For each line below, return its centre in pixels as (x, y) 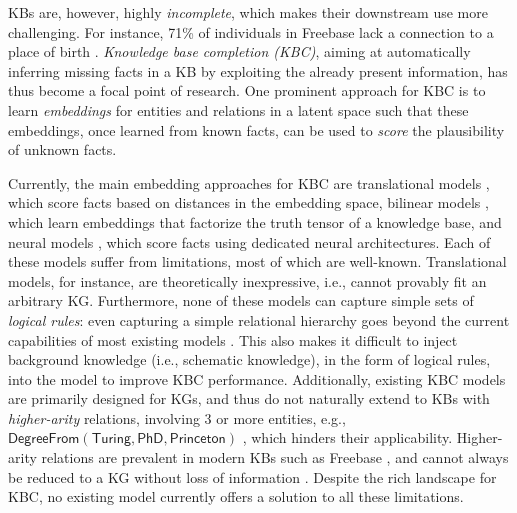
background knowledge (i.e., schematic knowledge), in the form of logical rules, (249, 359)
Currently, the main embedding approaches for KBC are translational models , (249, 182)
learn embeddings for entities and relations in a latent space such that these (238, 109)
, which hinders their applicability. (347, 437)
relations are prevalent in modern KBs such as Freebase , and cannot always (275, 457)
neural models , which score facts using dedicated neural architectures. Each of (249, 241)
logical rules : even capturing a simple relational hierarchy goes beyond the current (259, 319)
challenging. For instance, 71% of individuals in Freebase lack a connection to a (251, 31)
